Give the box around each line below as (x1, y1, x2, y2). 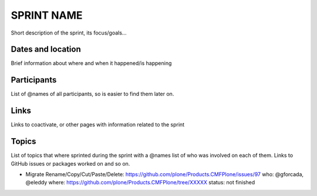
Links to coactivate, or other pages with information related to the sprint (11, 121, 185, 128)
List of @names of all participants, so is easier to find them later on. (11, 91, 174, 98)
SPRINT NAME (11, 9, 83, 22)
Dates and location (11, 44, 82, 54)
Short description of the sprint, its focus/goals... (11, 29, 127, 36)
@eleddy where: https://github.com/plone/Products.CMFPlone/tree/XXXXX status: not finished (25, 179, 255, 186)
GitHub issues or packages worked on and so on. (11, 160, 130, 167)
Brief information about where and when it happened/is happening (11, 60, 172, 67)
